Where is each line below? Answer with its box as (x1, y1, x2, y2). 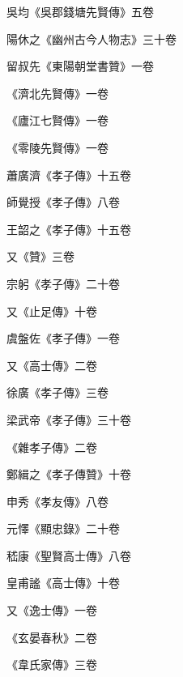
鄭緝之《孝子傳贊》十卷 (6, 466, 131, 483)
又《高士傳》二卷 (6, 356, 97, 373)
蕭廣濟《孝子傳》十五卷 (6, 166, 131, 183)
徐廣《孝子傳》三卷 (6, 384, 109, 401)
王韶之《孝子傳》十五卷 (6, 220, 131, 237)
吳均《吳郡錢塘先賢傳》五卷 (6, 3, 154, 19)
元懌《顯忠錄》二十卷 (6, 520, 120, 537)
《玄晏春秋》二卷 (6, 628, 97, 645)
